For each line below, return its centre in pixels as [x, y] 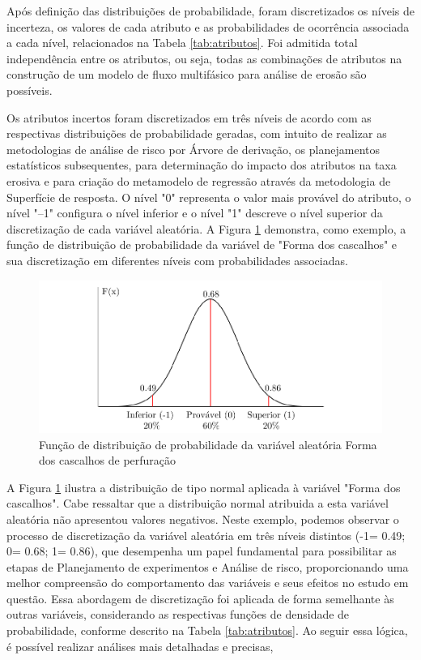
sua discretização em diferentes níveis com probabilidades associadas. [177, 260]
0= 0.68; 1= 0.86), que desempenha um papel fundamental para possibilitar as [202, 551]
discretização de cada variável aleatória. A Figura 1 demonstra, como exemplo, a [206, 228]
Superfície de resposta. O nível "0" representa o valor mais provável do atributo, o [209, 197]
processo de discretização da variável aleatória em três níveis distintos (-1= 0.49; [206, 535]
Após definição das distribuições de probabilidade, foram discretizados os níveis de [211, 11]
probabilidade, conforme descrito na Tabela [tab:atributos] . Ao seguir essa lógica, [207, 630]
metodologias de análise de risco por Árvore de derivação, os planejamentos [193, 149]
